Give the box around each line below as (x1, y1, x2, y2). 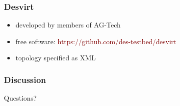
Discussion (4, 73, 46, 85)
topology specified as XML (15, 53, 96, 63)
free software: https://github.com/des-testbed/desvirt (15, 36, 177, 46)
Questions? (4, 93, 37, 103)
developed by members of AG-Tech (15, 20, 121, 30)
